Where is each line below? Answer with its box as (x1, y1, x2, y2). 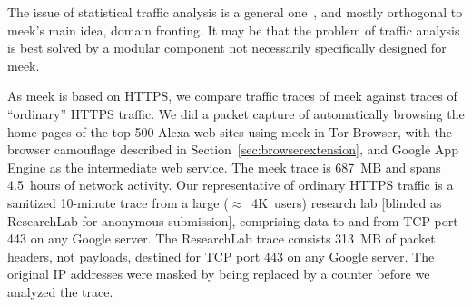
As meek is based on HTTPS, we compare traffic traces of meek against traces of (7, 86, 457, 105)
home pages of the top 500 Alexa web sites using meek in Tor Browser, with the (7, 122, 452, 141)
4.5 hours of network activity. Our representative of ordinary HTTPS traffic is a (7, 175, 454, 194)
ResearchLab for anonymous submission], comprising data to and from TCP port (7, 211, 458, 230)
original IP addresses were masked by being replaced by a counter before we (7, 264, 430, 283)
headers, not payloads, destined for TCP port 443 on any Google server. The (7, 246, 435, 265)
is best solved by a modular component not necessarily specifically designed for (7, 38, 447, 57)
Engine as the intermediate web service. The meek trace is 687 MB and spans (7, 157, 441, 176)
